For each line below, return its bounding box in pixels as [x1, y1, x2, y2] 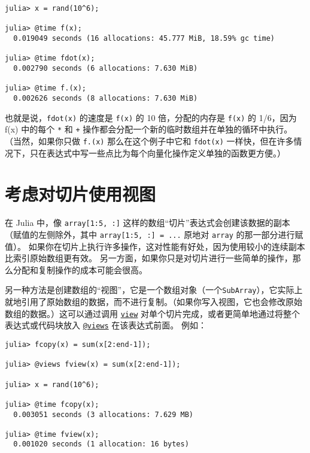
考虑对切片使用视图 [5, 182, 156, 206]
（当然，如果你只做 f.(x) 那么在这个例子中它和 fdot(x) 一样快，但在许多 [5, 134, 294, 147]
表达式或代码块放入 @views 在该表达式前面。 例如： [5, 319, 206, 331]
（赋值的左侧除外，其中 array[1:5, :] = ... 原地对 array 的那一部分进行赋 [5, 228, 303, 240]
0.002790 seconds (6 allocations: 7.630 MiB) [13, 64, 198, 73]
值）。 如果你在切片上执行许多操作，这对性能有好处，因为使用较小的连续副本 [5, 240, 305, 252]
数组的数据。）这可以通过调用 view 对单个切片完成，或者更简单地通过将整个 [5, 307, 300, 319]
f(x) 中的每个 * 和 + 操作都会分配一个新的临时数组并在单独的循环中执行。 [5, 123, 293, 135]
